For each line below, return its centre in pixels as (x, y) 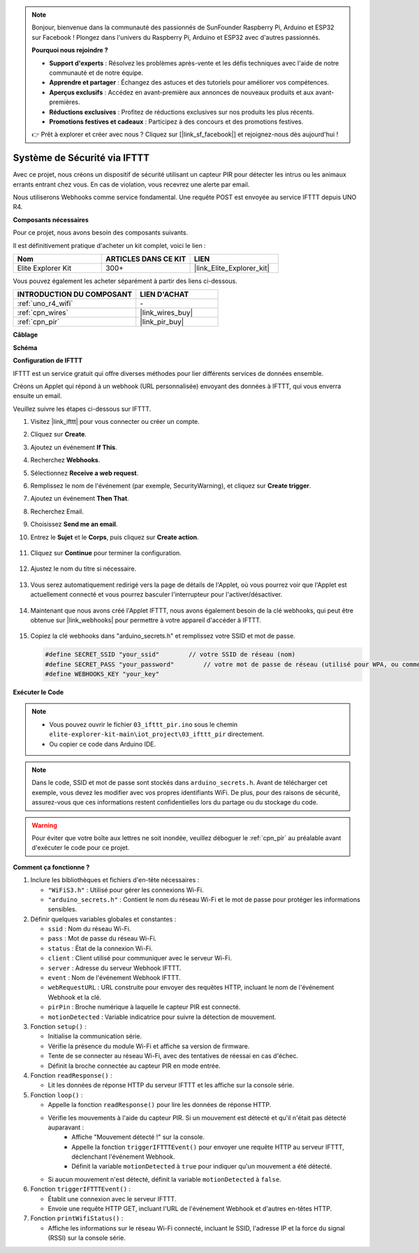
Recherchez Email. (57, 511)
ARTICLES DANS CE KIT (146, 258)
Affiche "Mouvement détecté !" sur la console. (138, 1137)
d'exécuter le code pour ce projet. (81, 848)
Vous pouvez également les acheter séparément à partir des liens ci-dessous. (125, 281)
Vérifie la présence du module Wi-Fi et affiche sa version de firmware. (149, 1046)
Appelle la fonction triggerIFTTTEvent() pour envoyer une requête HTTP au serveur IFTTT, (208, 1147)
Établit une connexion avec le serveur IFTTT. (112, 1199)
